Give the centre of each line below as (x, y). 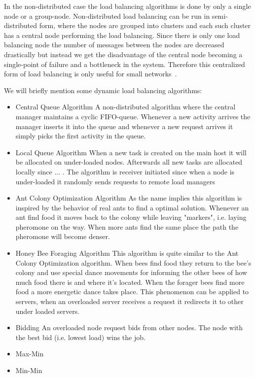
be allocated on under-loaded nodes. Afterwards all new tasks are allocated (129, 162)
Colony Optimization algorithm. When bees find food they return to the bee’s (133, 262)
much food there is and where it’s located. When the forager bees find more (130, 282)
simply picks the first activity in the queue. (81, 136)
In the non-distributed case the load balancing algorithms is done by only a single (127, 6)
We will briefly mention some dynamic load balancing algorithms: (103, 90)
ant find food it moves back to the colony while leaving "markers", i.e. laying (131, 217)
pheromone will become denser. (63, 236)
